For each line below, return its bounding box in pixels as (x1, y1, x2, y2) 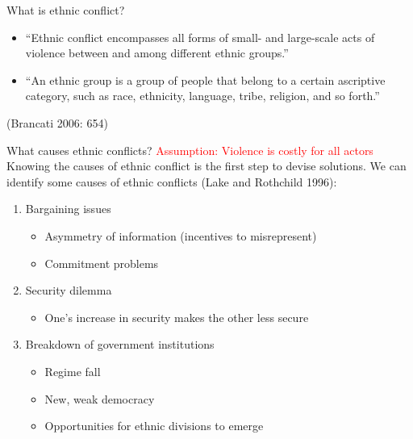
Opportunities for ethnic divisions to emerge (44, 417, 264, 434)
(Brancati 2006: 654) (6, 114, 108, 131)
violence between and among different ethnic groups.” (25, 44, 289, 61)
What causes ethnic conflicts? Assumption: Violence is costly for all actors (6, 141, 373, 158)
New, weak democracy (44, 390, 155, 407)
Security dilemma (25, 282, 112, 299)
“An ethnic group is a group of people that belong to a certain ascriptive (25, 71, 386, 88)
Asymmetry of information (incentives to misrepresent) (44, 227, 317, 244)
